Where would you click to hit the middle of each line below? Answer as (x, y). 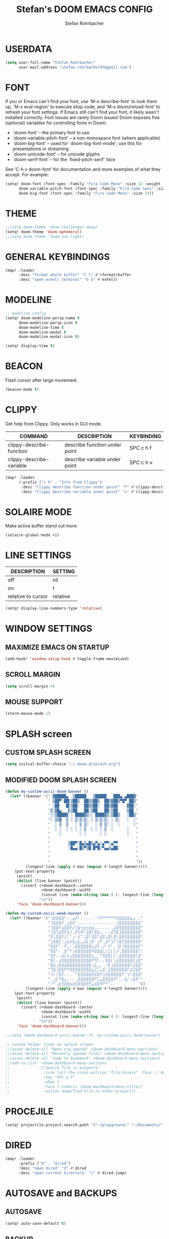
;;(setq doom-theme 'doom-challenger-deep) (52, 227)
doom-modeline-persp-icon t (48, 323)
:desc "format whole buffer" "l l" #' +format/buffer (75, 275)
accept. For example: (27, 175)
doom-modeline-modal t (42, 332)
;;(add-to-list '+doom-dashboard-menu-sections (56, 1063)
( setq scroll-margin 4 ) (30, 686)
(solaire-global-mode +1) (32, 535)
